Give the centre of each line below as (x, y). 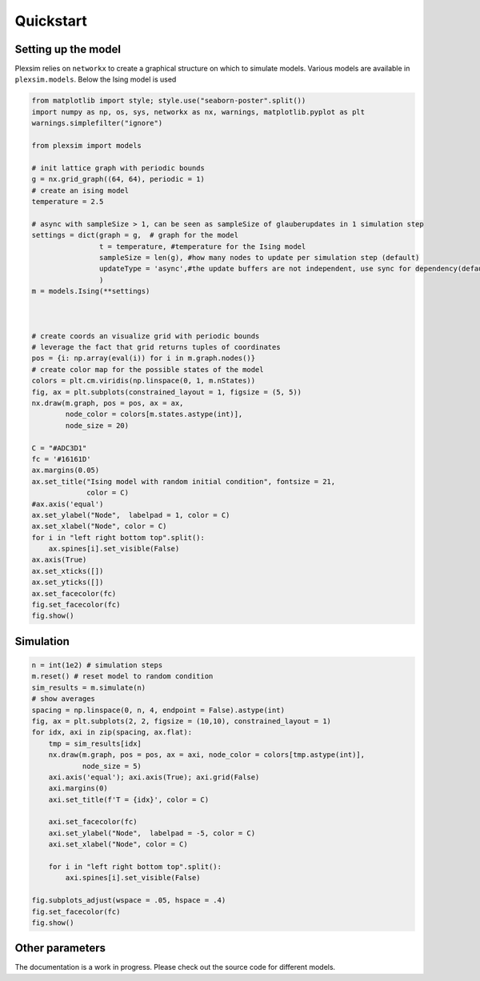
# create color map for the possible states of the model (148, 369)
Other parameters (60, 948)
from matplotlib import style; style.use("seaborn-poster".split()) (169, 101)
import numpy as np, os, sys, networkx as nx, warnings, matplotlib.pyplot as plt (198, 112)
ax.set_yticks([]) (68, 583)
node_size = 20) (97, 425)
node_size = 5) (112, 766)
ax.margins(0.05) (66, 470)
